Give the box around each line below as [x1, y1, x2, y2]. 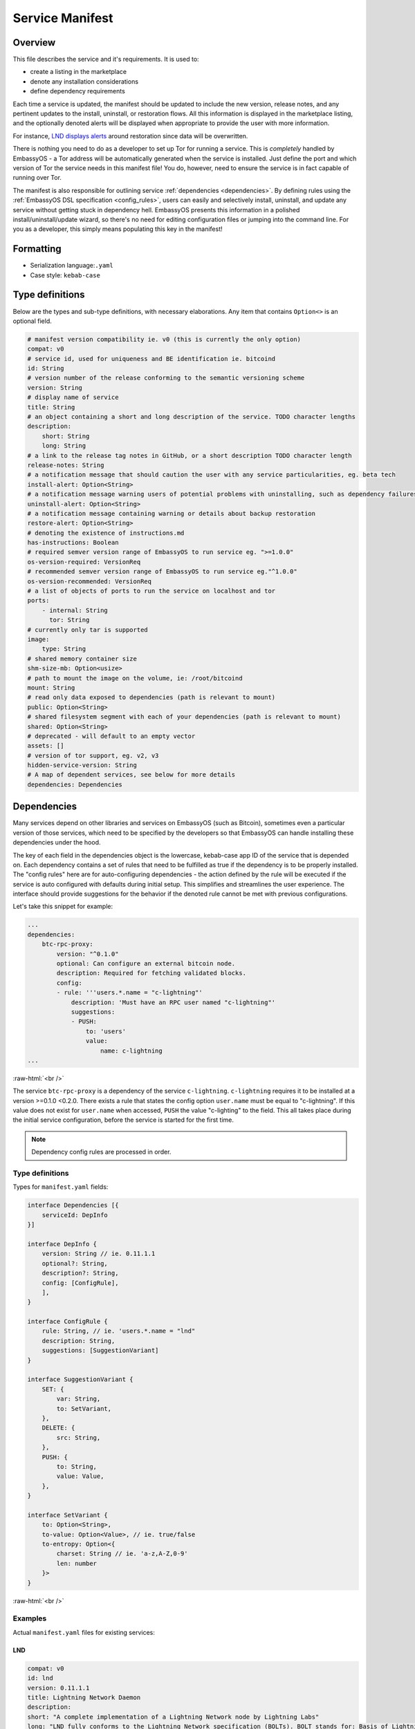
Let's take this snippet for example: [12, 903, 113, 911]
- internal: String [41, 606, 109, 614]
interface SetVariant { [27, 1511, 109, 1519]
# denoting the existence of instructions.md [27, 529, 185, 537]
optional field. [12, 317, 52, 325]
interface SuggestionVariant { [27, 1376, 134, 1383]
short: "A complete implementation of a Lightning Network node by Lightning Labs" [27, 1712, 320, 1721]
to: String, [56, 1463, 97, 1470]
